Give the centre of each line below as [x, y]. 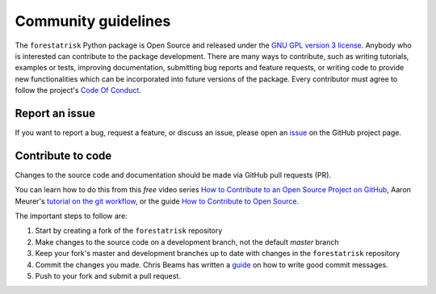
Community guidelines [93, 21]
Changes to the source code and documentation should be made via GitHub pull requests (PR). [173, 174]
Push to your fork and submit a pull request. [108, 276]
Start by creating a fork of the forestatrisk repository [129, 231]
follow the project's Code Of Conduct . [78, 90]
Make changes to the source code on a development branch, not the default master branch [187, 241]
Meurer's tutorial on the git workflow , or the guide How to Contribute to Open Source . [157, 201]
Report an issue [55, 113]
